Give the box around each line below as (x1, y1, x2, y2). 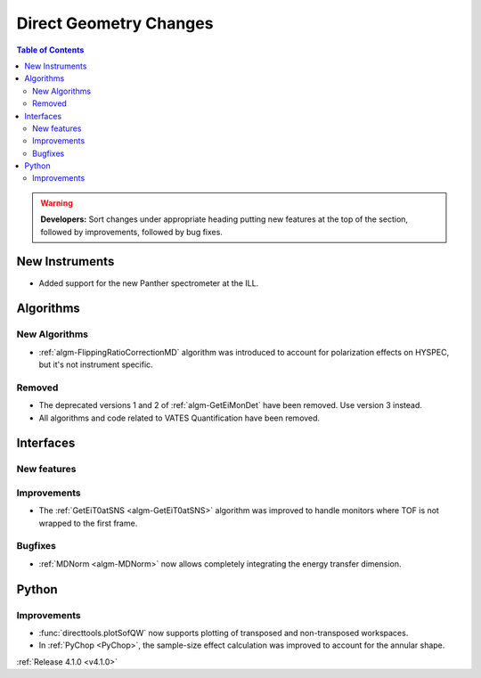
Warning (40, 197, 73, 208)
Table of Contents (16, 45, 85, 55)
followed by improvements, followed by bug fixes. (40, 226, 223, 237)
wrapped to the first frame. (38, 518, 138, 528)
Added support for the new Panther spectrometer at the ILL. (38, 277, 259, 289)
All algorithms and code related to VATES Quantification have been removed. (38, 413, 321, 423)
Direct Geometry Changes (16, 13, 214, 33)
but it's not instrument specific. (38, 359, 153, 370)
